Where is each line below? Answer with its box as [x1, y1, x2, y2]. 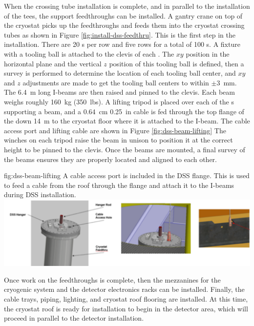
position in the [186, 48, 230, 59]
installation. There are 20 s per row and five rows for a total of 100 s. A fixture [4, 39, 240, 49]
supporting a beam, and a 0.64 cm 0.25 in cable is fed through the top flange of [4, 106, 244, 116]
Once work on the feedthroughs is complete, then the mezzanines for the [4, 274, 221, 285]
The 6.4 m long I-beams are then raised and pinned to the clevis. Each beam [4, 87, 235, 97]
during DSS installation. [4, 189, 76, 200]
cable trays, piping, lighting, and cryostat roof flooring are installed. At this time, [4, 293, 248, 304]
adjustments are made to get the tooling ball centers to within [22, 77, 209, 87]
